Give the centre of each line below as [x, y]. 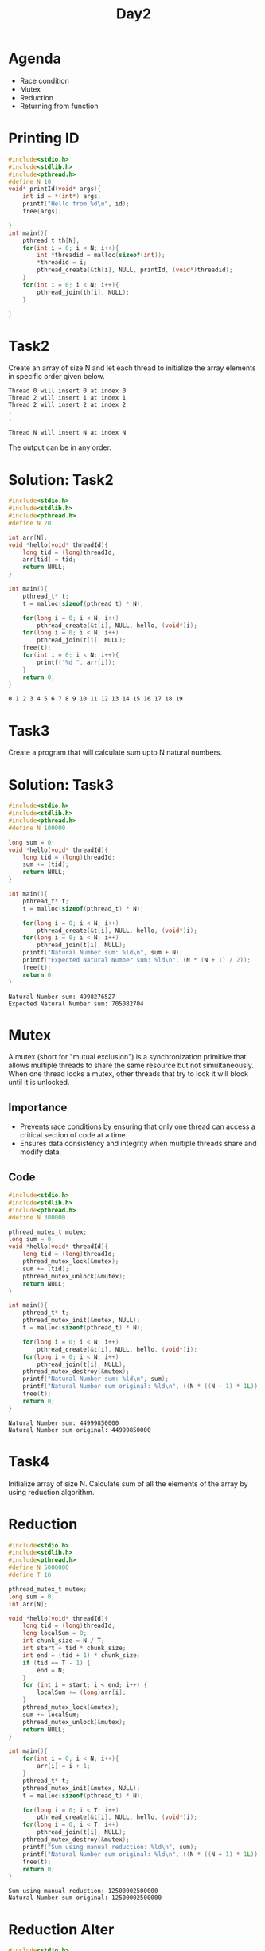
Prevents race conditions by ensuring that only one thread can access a [138, 1126]
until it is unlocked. [39, 1083]
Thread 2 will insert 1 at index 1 [67, 398]
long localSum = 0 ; [55, 1633]
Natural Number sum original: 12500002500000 [85, 1898]
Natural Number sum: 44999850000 [64, 1423]
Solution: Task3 [61, 784]
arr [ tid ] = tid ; [50, 560]
